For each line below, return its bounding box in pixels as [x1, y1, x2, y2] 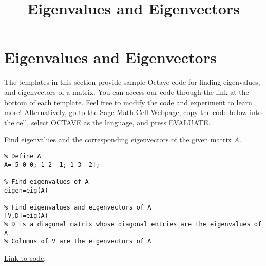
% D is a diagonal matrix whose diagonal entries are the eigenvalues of [4, 221, 262, 229]
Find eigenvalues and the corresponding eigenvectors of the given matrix [4, 134, 232, 145]
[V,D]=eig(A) [4, 212, 48, 220]
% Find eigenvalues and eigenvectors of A [4, 203, 151, 211]
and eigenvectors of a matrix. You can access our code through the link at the [4, 86, 249, 97]
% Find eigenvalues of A [4, 178, 89, 185]
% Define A [4, 152, 41, 160]
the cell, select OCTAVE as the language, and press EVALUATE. [4, 117, 211, 127]
